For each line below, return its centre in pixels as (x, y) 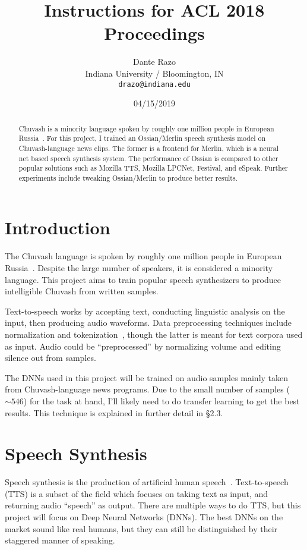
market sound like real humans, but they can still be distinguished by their (141, 528)
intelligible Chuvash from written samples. (82, 291)
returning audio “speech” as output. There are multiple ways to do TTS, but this (153, 505)
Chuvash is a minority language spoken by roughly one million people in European (146, 128)
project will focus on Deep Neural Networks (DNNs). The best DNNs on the (144, 517)
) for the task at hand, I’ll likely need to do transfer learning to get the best (162, 400)
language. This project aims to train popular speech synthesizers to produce (143, 279)
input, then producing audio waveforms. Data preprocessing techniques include (148, 323)
